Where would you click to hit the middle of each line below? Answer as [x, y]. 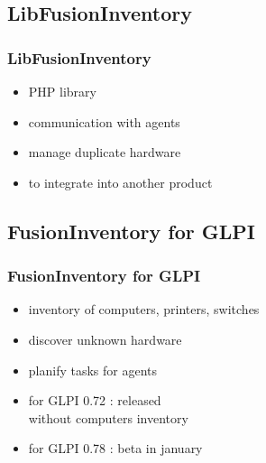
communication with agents [104, 121]
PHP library [62, 91]
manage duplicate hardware [105, 152]
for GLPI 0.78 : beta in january [115, 448]
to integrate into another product [120, 182]
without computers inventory [108, 417]
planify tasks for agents [93, 370]
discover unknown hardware [105, 339]
